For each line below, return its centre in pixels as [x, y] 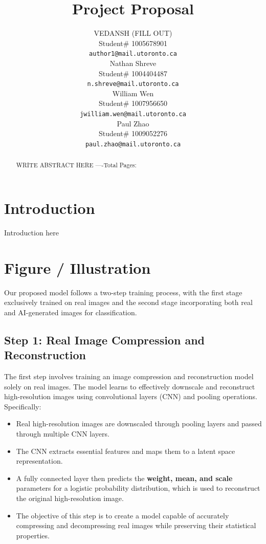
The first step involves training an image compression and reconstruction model [129, 376]
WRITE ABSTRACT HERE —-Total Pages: [76, 165]
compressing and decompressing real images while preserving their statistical [136, 525]
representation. [39, 461]
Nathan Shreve [133, 63]
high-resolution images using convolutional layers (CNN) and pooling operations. [131, 396]
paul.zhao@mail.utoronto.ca [133, 144]
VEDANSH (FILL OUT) [133, 33]
